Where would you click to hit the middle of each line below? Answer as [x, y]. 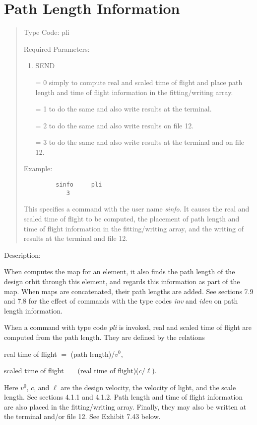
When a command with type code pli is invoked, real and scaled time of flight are [128, 327]
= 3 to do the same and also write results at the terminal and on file [140, 142]
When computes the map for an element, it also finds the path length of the [120, 271]
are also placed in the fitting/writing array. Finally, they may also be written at [125, 406]
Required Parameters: [57, 49]
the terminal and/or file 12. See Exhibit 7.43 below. [82, 416]
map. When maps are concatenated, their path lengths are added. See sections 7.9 [129, 291]
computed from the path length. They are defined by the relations [104, 337]
